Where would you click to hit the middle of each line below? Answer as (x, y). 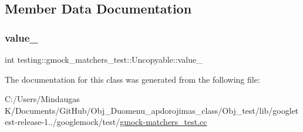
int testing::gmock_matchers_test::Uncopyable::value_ (104, 59)
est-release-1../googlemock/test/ (63, 122)
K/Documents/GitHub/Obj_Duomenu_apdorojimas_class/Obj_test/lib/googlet (152, 110)
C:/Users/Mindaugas (42, 99)
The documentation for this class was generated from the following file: (132, 79)
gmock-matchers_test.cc (164, 122)
